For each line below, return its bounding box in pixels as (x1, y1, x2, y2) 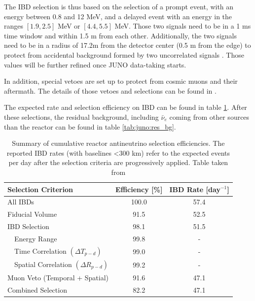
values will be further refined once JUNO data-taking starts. (4, 59, 186, 69)
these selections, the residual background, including (4, 111, 159, 122)
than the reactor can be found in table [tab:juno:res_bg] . (4, 121, 176, 132)
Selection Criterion (7, 184, 73, 194)
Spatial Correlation (14, 259, 72, 269)
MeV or (58, 21, 80, 31)
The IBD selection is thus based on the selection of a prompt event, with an (4, 1, 234, 11)
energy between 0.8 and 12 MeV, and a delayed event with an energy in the (4, 11, 232, 21)
